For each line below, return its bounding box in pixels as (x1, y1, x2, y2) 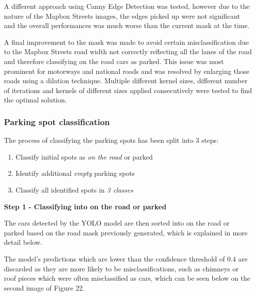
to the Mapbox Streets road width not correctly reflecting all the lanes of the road (4, 46, 252, 57)
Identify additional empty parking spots (15, 168, 135, 178)
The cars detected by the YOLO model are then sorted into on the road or (4, 218, 230, 228)
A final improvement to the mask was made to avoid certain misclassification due (4, 36, 249, 47)
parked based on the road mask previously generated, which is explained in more (4, 227, 248, 237)
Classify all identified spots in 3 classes (15, 184, 133, 195)
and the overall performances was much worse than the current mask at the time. (4, 20, 250, 31)
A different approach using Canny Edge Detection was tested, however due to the (4, 1, 250, 11)
